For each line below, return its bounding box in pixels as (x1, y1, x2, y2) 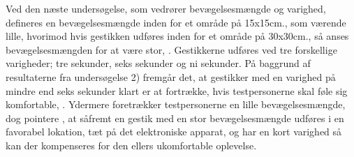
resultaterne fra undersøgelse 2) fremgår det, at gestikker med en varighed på (6, 69, 336, 84)
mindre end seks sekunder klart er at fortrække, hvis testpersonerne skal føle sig (6, 83, 348, 98)
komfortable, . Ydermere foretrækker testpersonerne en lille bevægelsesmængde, (6, 97, 346, 112)
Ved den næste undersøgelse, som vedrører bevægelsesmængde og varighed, (6, 1, 326, 15)
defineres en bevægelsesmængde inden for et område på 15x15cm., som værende (6, 15, 346, 29)
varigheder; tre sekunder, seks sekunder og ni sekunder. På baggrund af (6, 56, 311, 70)
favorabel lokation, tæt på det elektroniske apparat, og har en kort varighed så (6, 124, 342, 139)
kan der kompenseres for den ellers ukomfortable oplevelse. (6, 137, 257, 152)
